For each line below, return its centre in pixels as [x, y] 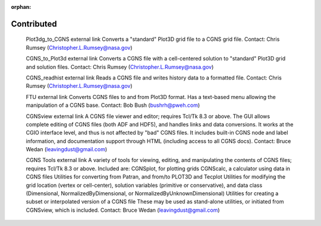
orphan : [21, 7]
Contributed [34, 24]
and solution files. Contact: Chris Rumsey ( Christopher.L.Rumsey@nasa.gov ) [120, 67]
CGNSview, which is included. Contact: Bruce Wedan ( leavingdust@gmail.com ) [123, 210]
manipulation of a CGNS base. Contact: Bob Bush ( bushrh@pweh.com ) [113, 105]
